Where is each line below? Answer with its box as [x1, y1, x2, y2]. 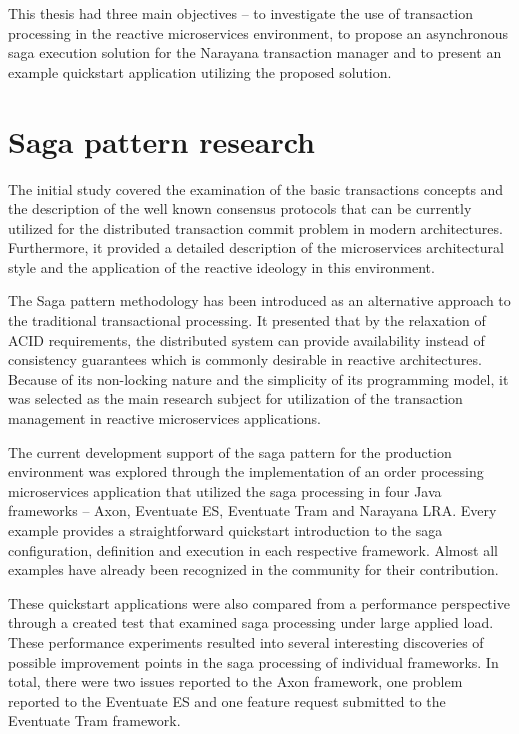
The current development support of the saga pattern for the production [8, 441, 452, 462]
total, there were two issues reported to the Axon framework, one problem [8, 671, 463, 692]
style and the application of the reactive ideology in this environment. [8, 256, 435, 277]
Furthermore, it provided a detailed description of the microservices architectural [8, 237, 504, 258]
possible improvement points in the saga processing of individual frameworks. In [8, 651, 499, 672]
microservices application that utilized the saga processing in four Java [8, 480, 442, 501]
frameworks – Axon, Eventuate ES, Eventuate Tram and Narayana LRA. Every [8, 500, 497, 521]
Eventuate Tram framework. [8, 710, 181, 731]
